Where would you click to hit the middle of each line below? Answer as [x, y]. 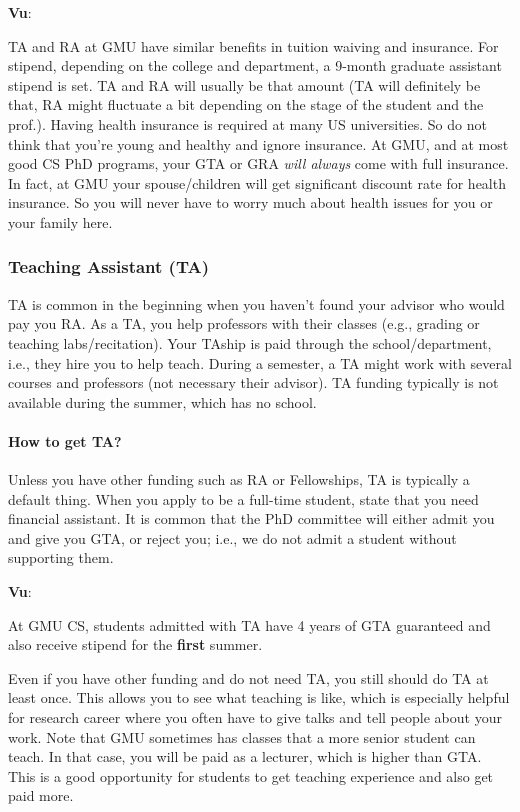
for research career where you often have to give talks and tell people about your [255, 717]
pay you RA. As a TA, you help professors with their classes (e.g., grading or [244, 323]
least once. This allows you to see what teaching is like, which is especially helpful [259, 697]
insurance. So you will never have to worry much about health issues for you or [250, 202]
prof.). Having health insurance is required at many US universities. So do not [247, 123]
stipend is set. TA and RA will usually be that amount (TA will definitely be [244, 84]
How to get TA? [65, 440]
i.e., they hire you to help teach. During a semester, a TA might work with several [260, 362]
